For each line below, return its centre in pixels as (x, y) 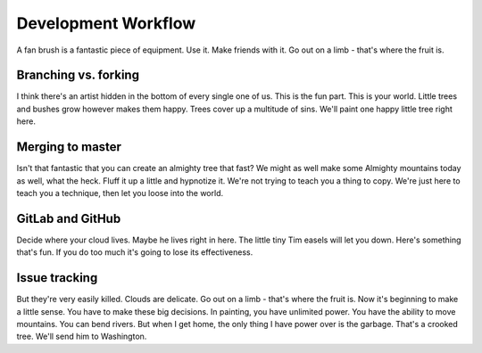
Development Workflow (106, 23)
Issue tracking (57, 278)
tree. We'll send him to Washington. (82, 337)
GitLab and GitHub (69, 218)
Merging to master (69, 147)
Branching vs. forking (78, 75)
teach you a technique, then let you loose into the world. (120, 193)
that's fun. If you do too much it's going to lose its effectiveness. (135, 252)
